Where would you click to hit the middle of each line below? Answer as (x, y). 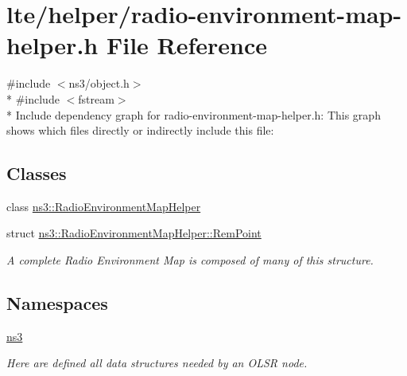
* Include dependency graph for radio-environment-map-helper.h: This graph (194, 114)
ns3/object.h (99, 83)
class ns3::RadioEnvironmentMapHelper (104, 206)
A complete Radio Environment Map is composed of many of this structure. (190, 260)
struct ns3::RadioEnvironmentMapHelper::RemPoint (134, 233)
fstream (96, 98)
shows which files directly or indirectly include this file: (140, 130)
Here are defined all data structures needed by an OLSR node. (157, 363)
